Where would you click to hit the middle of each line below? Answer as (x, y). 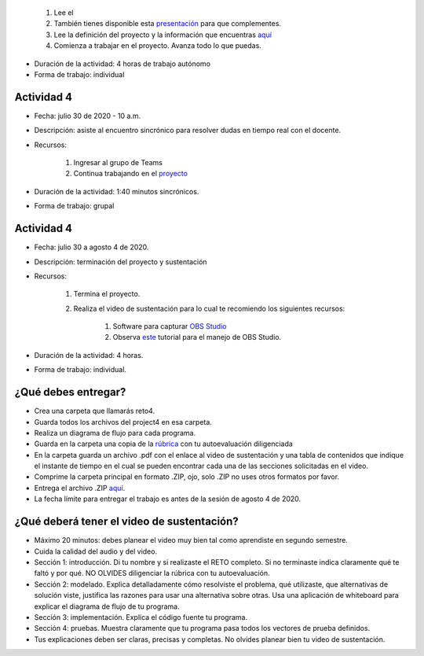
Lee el (64, 13)
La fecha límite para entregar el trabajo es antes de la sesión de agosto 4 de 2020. (168, 499)
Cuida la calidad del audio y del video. (95, 551)
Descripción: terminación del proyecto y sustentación (121, 262)
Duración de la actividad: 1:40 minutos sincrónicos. (117, 191)
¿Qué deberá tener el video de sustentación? (126, 522)
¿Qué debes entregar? (70, 392)
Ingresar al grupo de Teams (118, 163)
